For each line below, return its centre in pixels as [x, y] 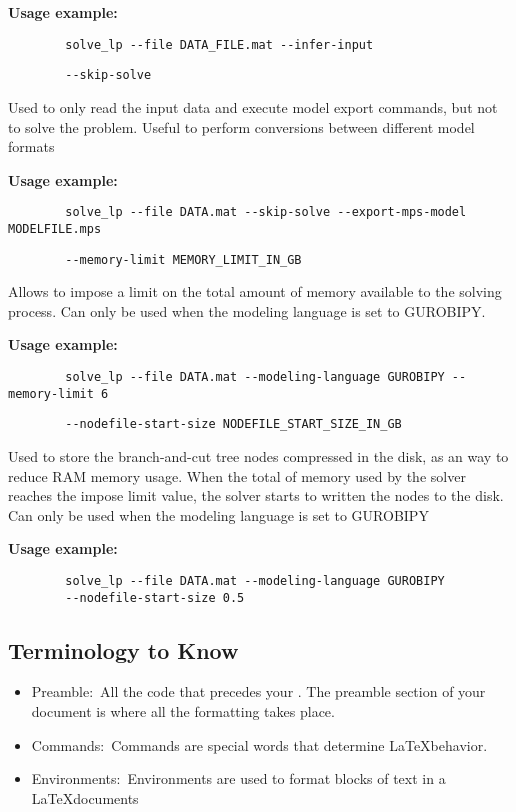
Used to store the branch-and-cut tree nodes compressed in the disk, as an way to [258, 456]
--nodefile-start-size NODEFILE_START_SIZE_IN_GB [233, 424]
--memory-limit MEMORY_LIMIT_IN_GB [183, 259]
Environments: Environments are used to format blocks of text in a [238, 778]
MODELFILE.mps [55, 228]
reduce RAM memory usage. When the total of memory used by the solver [237, 475]
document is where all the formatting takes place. [183, 711]
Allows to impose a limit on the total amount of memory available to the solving [255, 291]
